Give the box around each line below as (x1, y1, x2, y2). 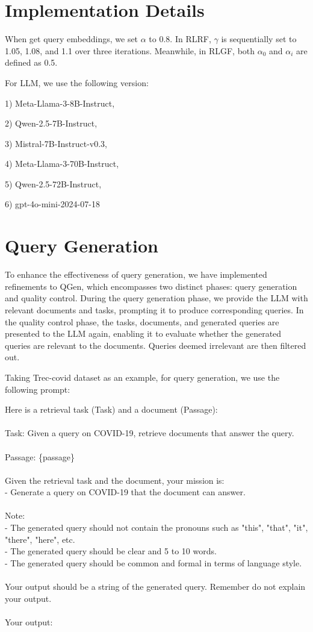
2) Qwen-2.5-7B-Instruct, (5, 117, 98, 130)
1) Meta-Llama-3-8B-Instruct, (5, 96, 115, 109)
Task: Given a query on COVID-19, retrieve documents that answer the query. (5, 427, 294, 439)
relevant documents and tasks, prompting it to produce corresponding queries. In (5, 303, 304, 316)
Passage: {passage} (5, 450, 75, 463)
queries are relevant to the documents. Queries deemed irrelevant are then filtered (5, 339, 306, 351)
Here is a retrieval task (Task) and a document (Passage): (5, 403, 218, 416)
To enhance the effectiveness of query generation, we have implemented (5, 268, 267, 281)
